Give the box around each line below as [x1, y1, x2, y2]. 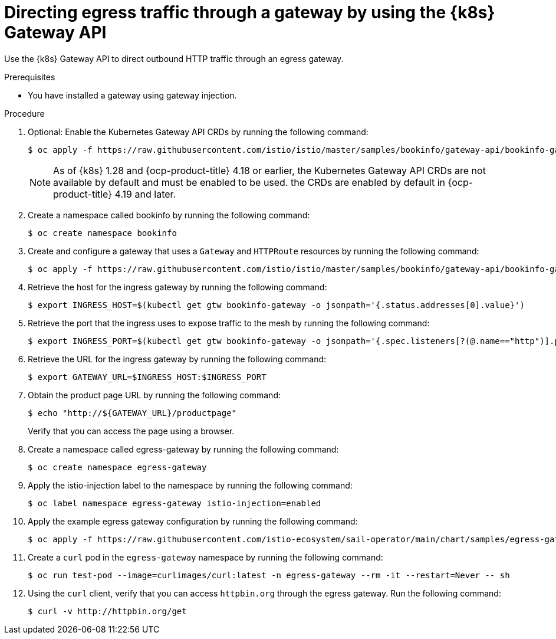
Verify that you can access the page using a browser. [28, 425, 235, 436]
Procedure [4, 108, 45, 119]
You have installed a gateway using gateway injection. [28, 90, 237, 100]
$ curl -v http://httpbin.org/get [28, 606, 187, 616]
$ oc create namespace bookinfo [28, 228, 177, 238]
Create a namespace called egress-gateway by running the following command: [28, 444, 339, 454]
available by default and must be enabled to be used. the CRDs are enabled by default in [53, 176, 446, 188]
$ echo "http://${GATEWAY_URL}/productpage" [28, 408, 237, 418]
